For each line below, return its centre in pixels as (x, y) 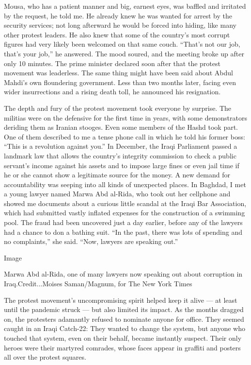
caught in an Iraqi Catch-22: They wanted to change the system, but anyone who (125, 328)
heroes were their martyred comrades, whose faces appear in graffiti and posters (122, 347)
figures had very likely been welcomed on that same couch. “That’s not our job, (122, 44)
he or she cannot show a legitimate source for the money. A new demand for (117, 175)
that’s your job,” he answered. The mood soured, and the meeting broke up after (124, 53)
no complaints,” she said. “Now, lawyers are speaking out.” (91, 241)
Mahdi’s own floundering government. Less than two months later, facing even (120, 82)
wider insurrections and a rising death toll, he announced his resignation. (112, 92)
